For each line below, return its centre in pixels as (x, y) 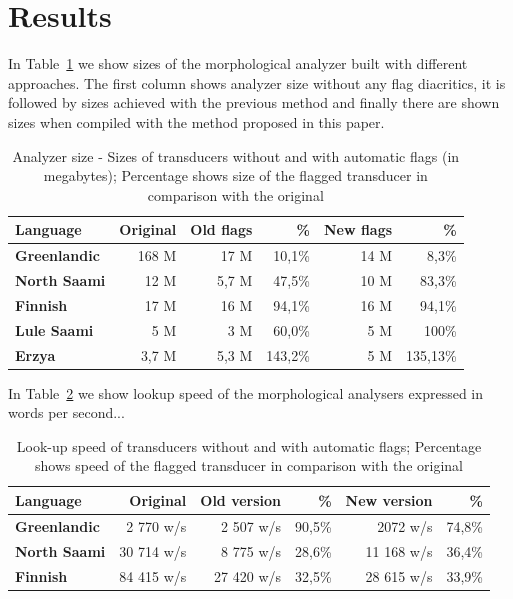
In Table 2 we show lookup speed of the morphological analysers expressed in (246, 392)
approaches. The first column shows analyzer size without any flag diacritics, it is (257, 82)
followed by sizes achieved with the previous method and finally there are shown (254, 102)
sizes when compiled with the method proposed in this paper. (196, 121)
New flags (358, 229)
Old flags (221, 229)
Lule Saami (54, 329)
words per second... (66, 412)
